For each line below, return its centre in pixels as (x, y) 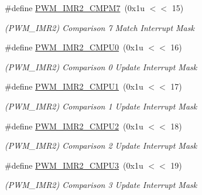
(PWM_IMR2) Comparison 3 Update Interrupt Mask (101, 185)
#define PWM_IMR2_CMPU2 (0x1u (74, 126)
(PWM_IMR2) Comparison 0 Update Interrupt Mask (101, 66)
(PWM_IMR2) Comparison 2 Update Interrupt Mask (101, 146)
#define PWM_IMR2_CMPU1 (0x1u (74, 86)
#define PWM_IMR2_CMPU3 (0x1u (74, 165)
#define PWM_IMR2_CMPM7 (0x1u (75, 8)
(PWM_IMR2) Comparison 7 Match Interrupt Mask (100, 27)
